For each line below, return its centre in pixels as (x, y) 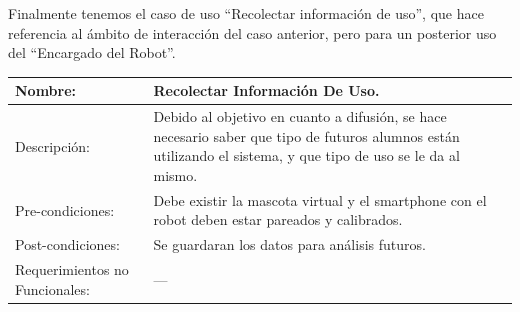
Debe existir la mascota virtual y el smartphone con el (320, 199)
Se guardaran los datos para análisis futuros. (289, 244)
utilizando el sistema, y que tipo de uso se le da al (306, 155)
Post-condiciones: (67, 244)
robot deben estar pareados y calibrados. (278, 219)
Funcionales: (52, 288)
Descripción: (52, 145)
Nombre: (46, 90)
